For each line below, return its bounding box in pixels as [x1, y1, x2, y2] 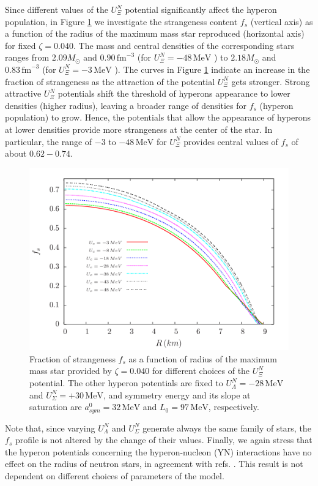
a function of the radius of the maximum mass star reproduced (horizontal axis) [5, 27, 305, 40]
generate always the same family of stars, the [142, 421, 311, 434]
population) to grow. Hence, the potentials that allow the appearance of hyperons [5, 111, 311, 124]
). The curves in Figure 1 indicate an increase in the [114, 62, 310, 75]
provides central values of [183, 135, 278, 148]
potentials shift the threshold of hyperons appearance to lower [57, 87, 290, 100]
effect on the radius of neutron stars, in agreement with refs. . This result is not [5, 457, 303, 470]
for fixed [5, 39, 36, 51]
